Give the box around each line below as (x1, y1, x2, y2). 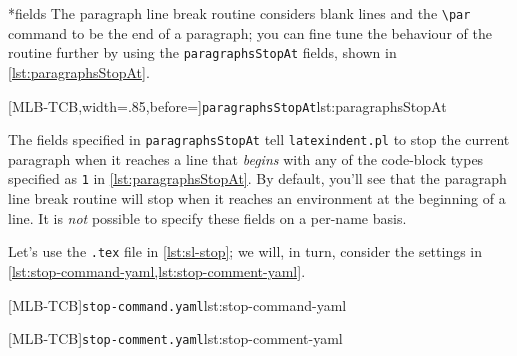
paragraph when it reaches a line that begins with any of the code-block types (8, 148, 484, 169)
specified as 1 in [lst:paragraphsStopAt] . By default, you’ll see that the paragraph (8, 168, 507, 189)
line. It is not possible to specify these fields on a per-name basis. (8, 207, 407, 228)
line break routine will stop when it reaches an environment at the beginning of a (8, 188, 506, 209)
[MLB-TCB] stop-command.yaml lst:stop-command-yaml (8, 294, 347, 315)
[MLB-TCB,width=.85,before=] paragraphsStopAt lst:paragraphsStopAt (8, 95, 447, 116)
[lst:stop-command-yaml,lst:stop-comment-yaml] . (8, 260, 306, 281)
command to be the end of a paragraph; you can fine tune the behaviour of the (8, 22, 492, 43)
